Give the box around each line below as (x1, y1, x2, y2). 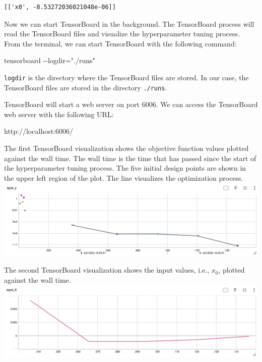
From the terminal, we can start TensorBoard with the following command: (4, 38, 237, 48)
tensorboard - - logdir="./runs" (4, 55, 95, 66)
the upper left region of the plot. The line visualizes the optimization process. (4, 172, 243, 183)
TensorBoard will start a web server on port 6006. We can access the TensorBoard (4, 99, 258, 110)
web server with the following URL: (4, 109, 114, 119)
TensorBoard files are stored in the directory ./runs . (4, 82, 167, 92)
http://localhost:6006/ (4, 126, 73, 136)
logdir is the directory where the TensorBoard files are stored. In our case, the (4, 72, 249, 82)
